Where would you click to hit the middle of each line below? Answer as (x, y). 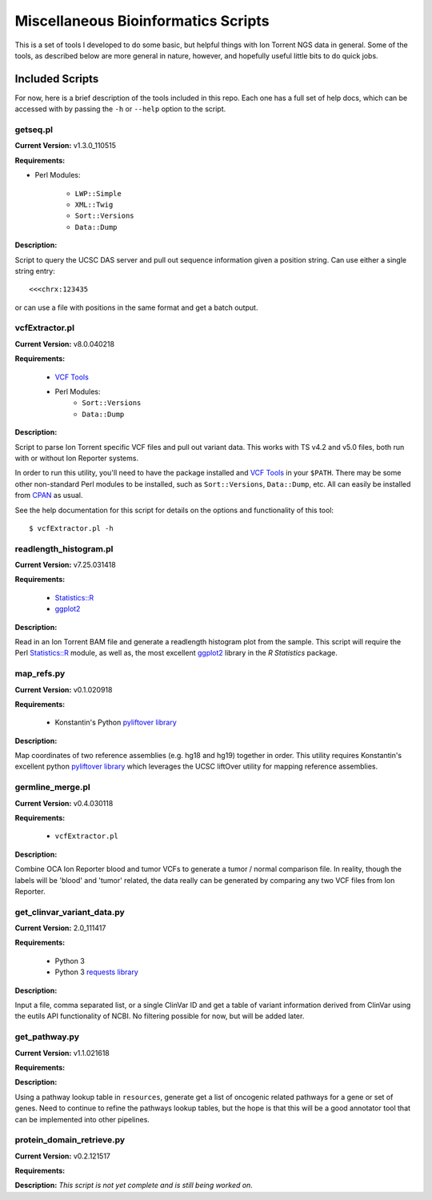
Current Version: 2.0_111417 (60, 928)
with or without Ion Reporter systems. (77, 458)
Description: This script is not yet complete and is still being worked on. (134, 1186)
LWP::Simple (98, 193)
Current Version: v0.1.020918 (64, 689)
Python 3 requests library (97, 972)
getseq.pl (34, 130)
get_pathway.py (47, 1037)
